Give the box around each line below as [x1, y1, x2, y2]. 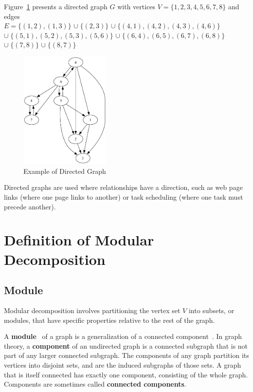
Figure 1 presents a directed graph [4, 1, 108, 11]
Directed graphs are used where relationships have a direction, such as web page [4, 182, 243, 192]
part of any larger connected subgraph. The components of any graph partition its [4, 350, 249, 360]
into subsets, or [188, 305, 235, 316]
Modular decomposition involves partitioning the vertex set [4, 305, 181, 316]
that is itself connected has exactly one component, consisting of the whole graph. [4, 369, 248, 379]
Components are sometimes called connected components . [4, 379, 186, 389]
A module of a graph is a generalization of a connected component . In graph [4, 331, 242, 341]
